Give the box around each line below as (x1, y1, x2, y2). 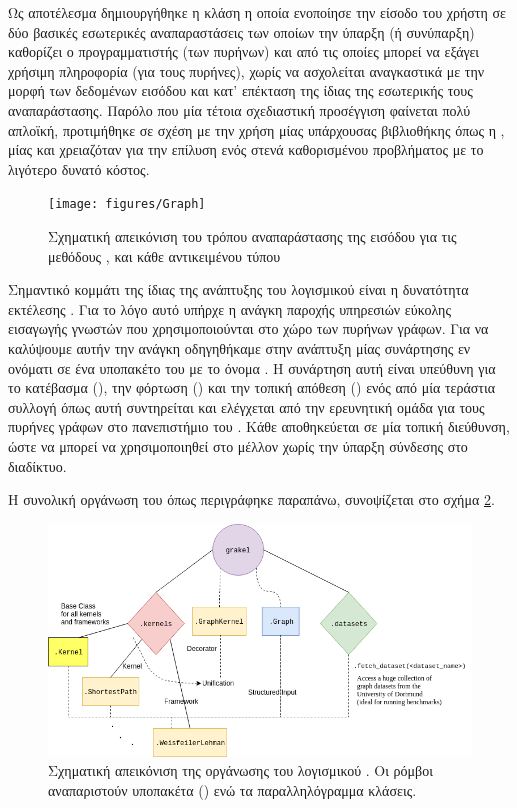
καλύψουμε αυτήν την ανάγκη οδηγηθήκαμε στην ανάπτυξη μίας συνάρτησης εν (8, 337, 471, 358)
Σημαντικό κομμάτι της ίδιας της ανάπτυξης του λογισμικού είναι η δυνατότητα (8, 279, 469, 300)
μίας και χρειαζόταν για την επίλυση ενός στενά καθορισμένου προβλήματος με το (8, 139, 484, 160)
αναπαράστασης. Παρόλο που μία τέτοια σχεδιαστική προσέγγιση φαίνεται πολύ (8, 99, 471, 120)
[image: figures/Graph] (48, 197, 206, 212)
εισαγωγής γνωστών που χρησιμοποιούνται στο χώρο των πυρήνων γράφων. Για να (8, 318, 489, 339)
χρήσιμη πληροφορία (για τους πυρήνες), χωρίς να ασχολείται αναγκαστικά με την (8, 60, 485, 81)
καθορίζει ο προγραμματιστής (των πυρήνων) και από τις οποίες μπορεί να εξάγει (8, 41, 480, 62)
